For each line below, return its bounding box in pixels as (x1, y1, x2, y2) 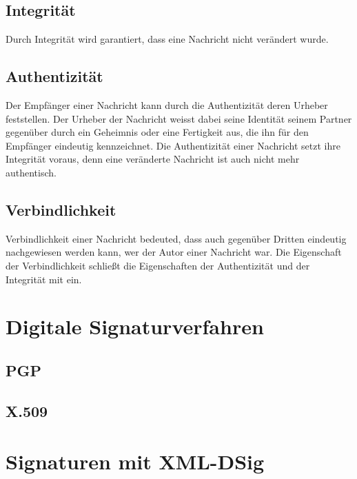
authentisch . (6, 165, 57, 179)
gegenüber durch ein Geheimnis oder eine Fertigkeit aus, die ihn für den (6, 125, 309, 139)
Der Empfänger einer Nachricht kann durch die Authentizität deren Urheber (6, 98, 328, 112)
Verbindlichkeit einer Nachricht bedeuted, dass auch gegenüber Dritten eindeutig (6, 231, 347, 245)
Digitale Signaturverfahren (6, 312, 264, 340)
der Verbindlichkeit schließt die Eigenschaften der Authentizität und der (6, 258, 310, 272)
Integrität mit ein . (6, 272, 82, 286)
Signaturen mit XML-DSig (6, 447, 265, 476)
